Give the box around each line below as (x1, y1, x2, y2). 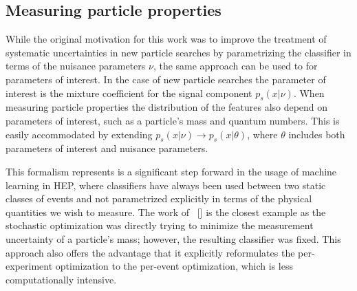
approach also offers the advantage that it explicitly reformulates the (6, 245, 295, 259)
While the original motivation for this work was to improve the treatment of (6, 32, 327, 46)
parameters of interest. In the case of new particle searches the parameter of (6, 72, 326, 86)
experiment (6, 259, 53, 273)
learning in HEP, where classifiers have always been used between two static (6, 177, 326, 192)
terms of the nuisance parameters (6, 58, 146, 73)
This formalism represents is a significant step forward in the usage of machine (6, 164, 337, 178)
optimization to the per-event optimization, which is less (55, 259, 293, 273)
